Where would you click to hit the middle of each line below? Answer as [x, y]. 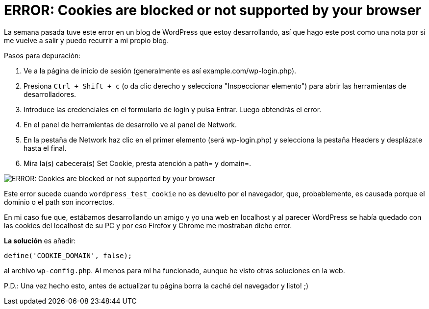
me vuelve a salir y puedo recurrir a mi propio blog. [87, 40]
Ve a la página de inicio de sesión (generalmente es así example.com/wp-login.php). [160, 71]
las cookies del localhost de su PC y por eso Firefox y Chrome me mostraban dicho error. [148, 225]
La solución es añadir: [40, 240]
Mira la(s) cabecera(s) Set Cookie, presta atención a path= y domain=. [137, 163]
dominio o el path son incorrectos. [59, 202]
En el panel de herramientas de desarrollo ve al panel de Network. [130, 124]
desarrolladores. [50, 94]
